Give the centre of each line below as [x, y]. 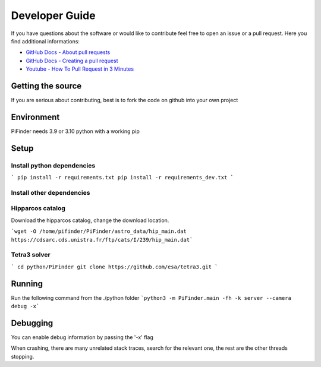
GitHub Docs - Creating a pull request [72, 61]
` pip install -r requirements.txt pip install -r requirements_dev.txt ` [122, 178]
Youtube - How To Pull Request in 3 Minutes [80, 69]
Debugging [32, 323]
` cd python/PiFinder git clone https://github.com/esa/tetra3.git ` [114, 267]
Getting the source [46, 86]
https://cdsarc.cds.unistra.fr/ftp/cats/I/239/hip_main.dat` [102, 240]
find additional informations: [45, 41]
